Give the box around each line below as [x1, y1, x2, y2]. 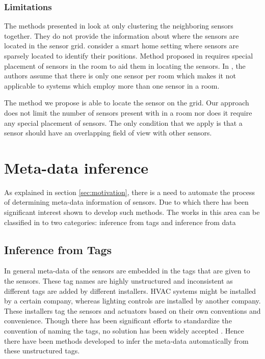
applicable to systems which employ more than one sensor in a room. [4, 80, 220, 91]
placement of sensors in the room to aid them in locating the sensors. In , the [4, 60, 246, 71]
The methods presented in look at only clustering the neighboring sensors [4, 20, 233, 31]
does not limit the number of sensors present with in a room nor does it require [4, 107, 252, 118]
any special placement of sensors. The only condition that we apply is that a [4, 117, 243, 128]
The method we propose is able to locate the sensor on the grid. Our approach [4, 97, 249, 108]
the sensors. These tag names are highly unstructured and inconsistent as [4, 275, 233, 286]
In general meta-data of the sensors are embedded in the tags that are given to [4, 265, 250, 276]
